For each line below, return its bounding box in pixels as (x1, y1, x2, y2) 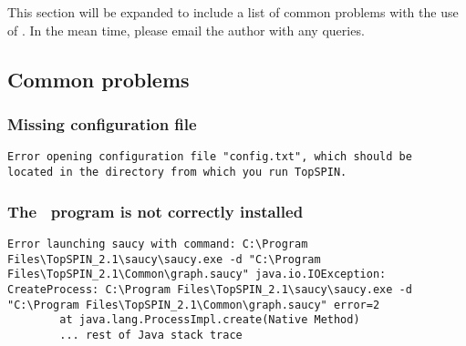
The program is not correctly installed (7, 199, 304, 222)
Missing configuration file (7, 113, 197, 136)
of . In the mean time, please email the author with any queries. (7, 20, 365, 39)
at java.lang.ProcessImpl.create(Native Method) (59, 313, 360, 327)
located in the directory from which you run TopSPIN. (7, 166, 347, 179)
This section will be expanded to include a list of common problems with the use (7, 3, 459, 22)
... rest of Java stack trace (59, 328, 243, 341)
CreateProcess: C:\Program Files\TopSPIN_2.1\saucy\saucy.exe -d (7, 282, 412, 296)
